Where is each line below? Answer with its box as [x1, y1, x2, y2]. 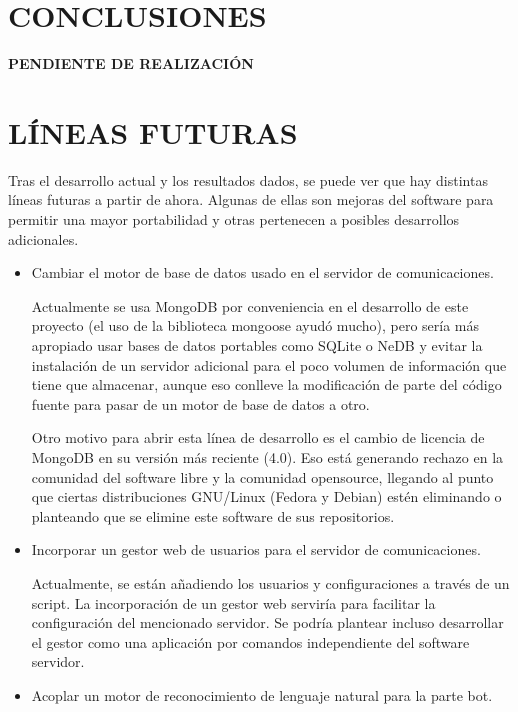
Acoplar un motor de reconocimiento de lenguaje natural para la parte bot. [31, 684, 493, 705]
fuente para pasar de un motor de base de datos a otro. [31, 393, 370, 414]
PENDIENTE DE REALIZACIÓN [8, 53, 254, 74]
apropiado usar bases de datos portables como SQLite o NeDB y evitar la [31, 335, 483, 355]
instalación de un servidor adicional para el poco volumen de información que [31, 354, 507, 375]
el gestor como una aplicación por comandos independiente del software [31, 631, 470, 652]
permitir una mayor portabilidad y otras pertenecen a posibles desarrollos [8, 209, 460, 230]
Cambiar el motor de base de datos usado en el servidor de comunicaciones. [31, 262, 494, 283]
